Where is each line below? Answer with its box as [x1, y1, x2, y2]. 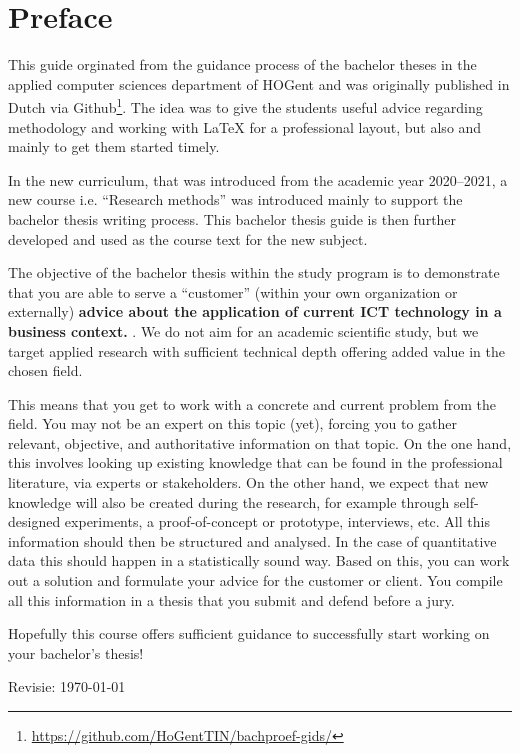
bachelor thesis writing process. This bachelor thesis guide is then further [8, 208, 457, 229]
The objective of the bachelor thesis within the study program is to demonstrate [8, 262, 500, 283]
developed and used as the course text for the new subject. [8, 228, 368, 249]
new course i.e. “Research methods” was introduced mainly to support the [8, 189, 463, 210]
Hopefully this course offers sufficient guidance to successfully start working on [8, 623, 490, 644]
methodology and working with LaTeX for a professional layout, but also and [8, 116, 482, 137]
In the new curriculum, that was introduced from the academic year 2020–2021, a [8, 169, 508, 190]
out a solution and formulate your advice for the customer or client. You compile [8, 570, 503, 591]
